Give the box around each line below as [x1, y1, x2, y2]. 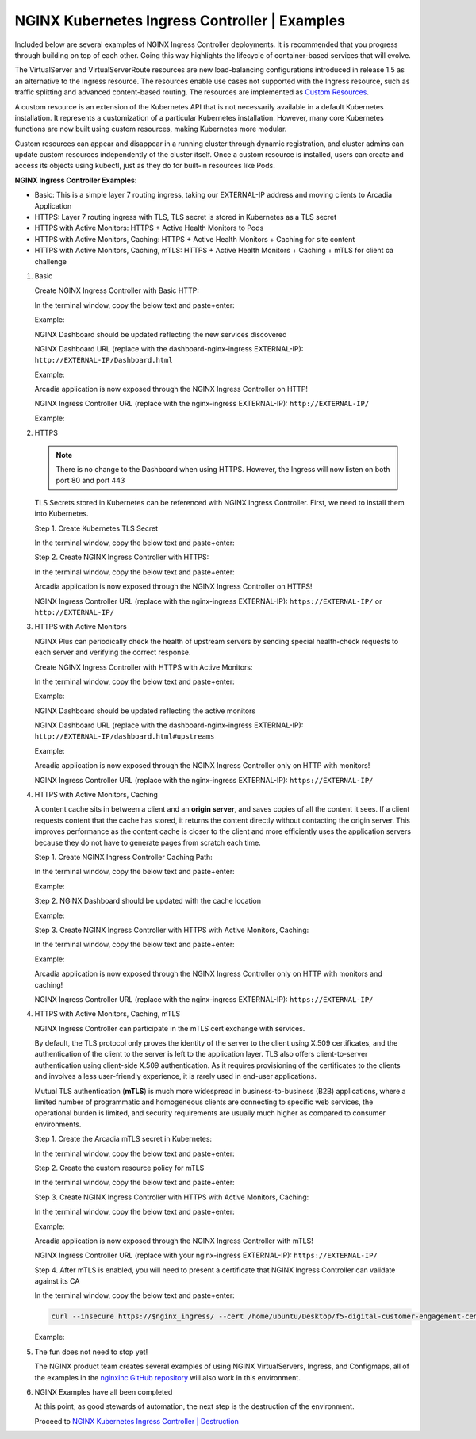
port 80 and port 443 [56, 476, 125, 485]
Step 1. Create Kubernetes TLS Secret [34, 524, 159, 533]
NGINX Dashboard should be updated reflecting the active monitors [34, 706, 256, 716]
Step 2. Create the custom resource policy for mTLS [34, 1163, 205, 1172]
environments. [34, 1119, 82, 1129]
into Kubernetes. [34, 508, 89, 519]
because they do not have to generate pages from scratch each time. [34, 838, 261, 847]
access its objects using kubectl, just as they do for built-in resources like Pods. [14, 161, 275, 171]
